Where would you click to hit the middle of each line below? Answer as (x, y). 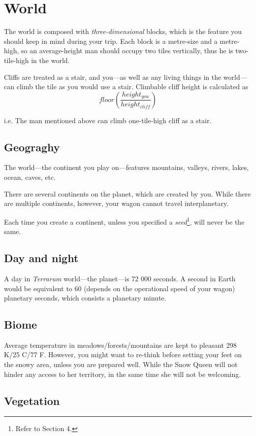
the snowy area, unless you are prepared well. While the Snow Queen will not (121, 364)
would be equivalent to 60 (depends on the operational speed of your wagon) (120, 288)
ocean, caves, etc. (30, 177)
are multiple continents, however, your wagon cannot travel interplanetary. (116, 203)
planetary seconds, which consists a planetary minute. (85, 298)
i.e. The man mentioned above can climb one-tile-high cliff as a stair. (108, 120)
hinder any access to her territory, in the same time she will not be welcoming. (123, 374)
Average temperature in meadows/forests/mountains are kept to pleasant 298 (120, 345)
